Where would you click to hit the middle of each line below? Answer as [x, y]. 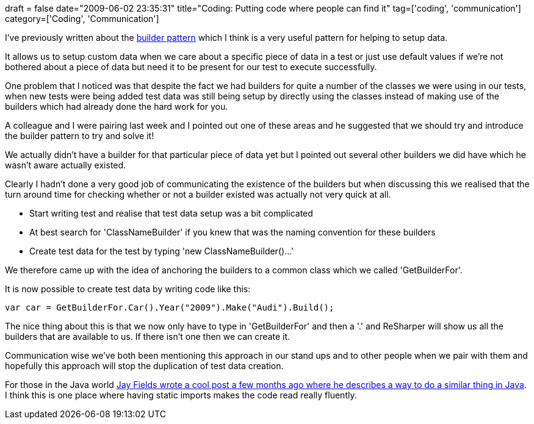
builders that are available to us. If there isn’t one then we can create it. [148, 336]
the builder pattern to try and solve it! [80, 136]
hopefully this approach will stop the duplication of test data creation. [144, 366]
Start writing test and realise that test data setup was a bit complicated [171, 213]
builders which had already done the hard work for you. [117, 106]
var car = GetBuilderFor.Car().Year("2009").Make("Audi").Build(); [170, 307]
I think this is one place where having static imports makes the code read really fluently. [181, 395]
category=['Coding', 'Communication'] [82, 19]
